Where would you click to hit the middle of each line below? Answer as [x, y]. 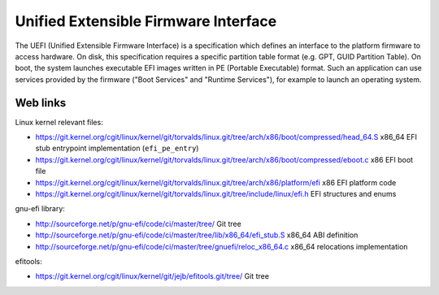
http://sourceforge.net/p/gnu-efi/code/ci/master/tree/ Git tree [138, 223]
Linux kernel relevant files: [59, 122]
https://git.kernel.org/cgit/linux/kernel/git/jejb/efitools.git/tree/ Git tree [152, 276]
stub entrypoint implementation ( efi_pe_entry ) [117, 148]
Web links [41, 103]
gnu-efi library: [40, 209]
